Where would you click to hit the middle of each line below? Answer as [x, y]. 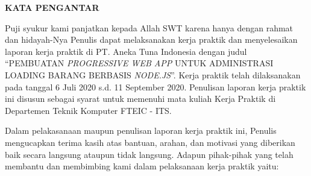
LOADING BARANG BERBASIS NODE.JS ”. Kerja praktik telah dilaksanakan [153, 74]
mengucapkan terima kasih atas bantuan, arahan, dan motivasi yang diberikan [150, 142]
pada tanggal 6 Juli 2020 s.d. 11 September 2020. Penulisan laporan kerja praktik [155, 86]
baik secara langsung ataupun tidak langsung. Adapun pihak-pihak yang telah [149, 154]
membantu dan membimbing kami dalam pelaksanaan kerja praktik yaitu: [142, 166]
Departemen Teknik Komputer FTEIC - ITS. [88, 110]
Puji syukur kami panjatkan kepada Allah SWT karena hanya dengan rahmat [149, 27]
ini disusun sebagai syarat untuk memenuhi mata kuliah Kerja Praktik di [140, 99]
